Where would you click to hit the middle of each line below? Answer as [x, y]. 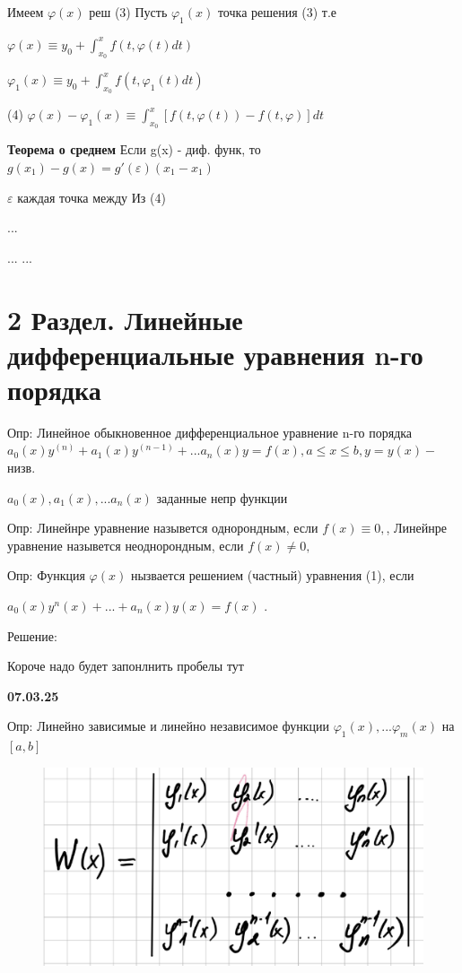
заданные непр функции [222, 497]
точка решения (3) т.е [277, 12]
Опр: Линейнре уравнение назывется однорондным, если [163, 528]
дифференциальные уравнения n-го [215, 354]
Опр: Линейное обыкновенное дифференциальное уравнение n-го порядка [210, 432]
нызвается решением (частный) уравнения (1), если [272, 575]
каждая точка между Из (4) [92, 197]
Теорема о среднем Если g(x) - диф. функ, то [134, 149]
